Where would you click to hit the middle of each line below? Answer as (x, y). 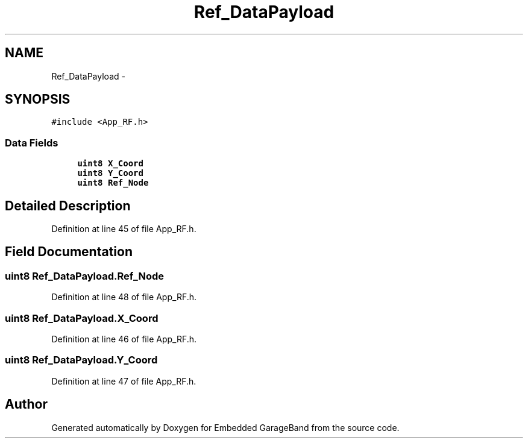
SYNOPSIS (38, 99)
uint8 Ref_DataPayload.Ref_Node (84, 276)
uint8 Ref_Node (113, 183)
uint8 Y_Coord (110, 173)
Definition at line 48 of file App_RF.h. (124, 297)
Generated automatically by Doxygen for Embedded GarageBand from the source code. (225, 427)
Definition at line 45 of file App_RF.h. (124, 229)
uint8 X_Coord (110, 164)
